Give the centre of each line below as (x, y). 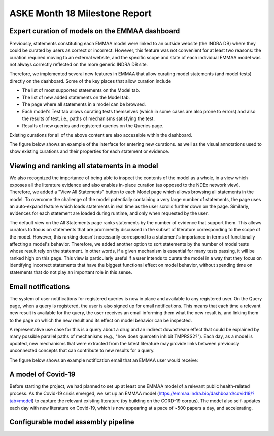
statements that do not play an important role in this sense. (71, 272)
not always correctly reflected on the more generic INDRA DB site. (79, 65)
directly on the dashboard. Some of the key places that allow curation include (90, 81)
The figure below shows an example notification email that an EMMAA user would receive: (104, 360)
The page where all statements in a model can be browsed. (84, 104)
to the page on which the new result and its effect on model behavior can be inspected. (101, 320)
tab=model (21, 401)
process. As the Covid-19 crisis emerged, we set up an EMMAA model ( (84, 393)
